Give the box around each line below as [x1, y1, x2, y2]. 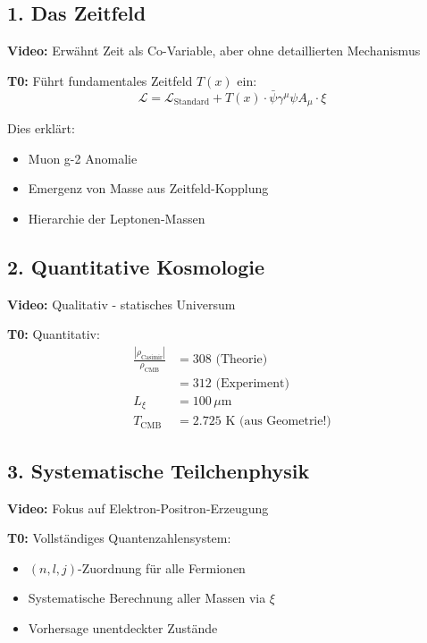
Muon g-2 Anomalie [28, 148, 138, 167]
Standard [173, 97, 210, 107]
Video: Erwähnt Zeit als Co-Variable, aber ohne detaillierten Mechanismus [7, 41, 421, 60]
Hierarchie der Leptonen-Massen [28, 208, 205, 227]
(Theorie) [215, 353, 268, 367]
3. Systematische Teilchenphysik [7, 456, 310, 484]
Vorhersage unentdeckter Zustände [28, 619, 218, 638]
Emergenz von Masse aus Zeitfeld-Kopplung [28, 179, 269, 198]
